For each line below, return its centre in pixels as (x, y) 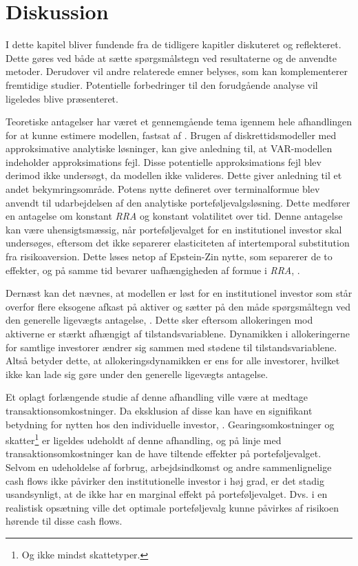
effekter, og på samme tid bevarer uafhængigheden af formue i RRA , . (153, 270)
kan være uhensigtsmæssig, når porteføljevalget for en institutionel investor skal (174, 229)
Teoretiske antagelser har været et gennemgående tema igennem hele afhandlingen (179, 122)
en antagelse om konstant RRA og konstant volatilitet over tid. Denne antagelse (174, 216)
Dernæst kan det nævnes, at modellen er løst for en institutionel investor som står (179, 293)
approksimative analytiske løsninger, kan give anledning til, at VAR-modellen (169, 148)
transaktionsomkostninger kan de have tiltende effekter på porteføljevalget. (164, 453)
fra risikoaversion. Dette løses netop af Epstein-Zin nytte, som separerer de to (169, 256)
